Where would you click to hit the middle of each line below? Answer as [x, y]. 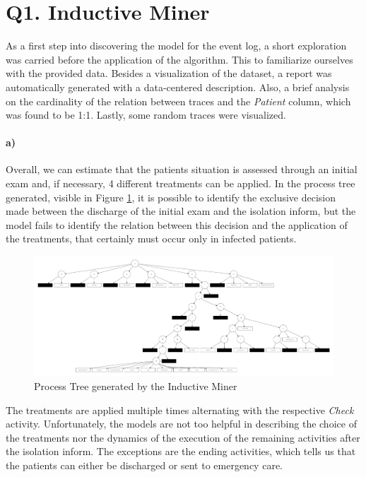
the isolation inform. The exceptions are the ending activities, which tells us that [181, 451]
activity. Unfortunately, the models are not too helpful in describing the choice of [181, 424]
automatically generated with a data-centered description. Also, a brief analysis [178, 87]
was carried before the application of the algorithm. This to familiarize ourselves [179, 59]
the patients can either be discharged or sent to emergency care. [144, 465]
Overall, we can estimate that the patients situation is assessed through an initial [182, 169]
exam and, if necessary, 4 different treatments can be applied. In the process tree [181, 183]
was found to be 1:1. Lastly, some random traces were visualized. [146, 115]
